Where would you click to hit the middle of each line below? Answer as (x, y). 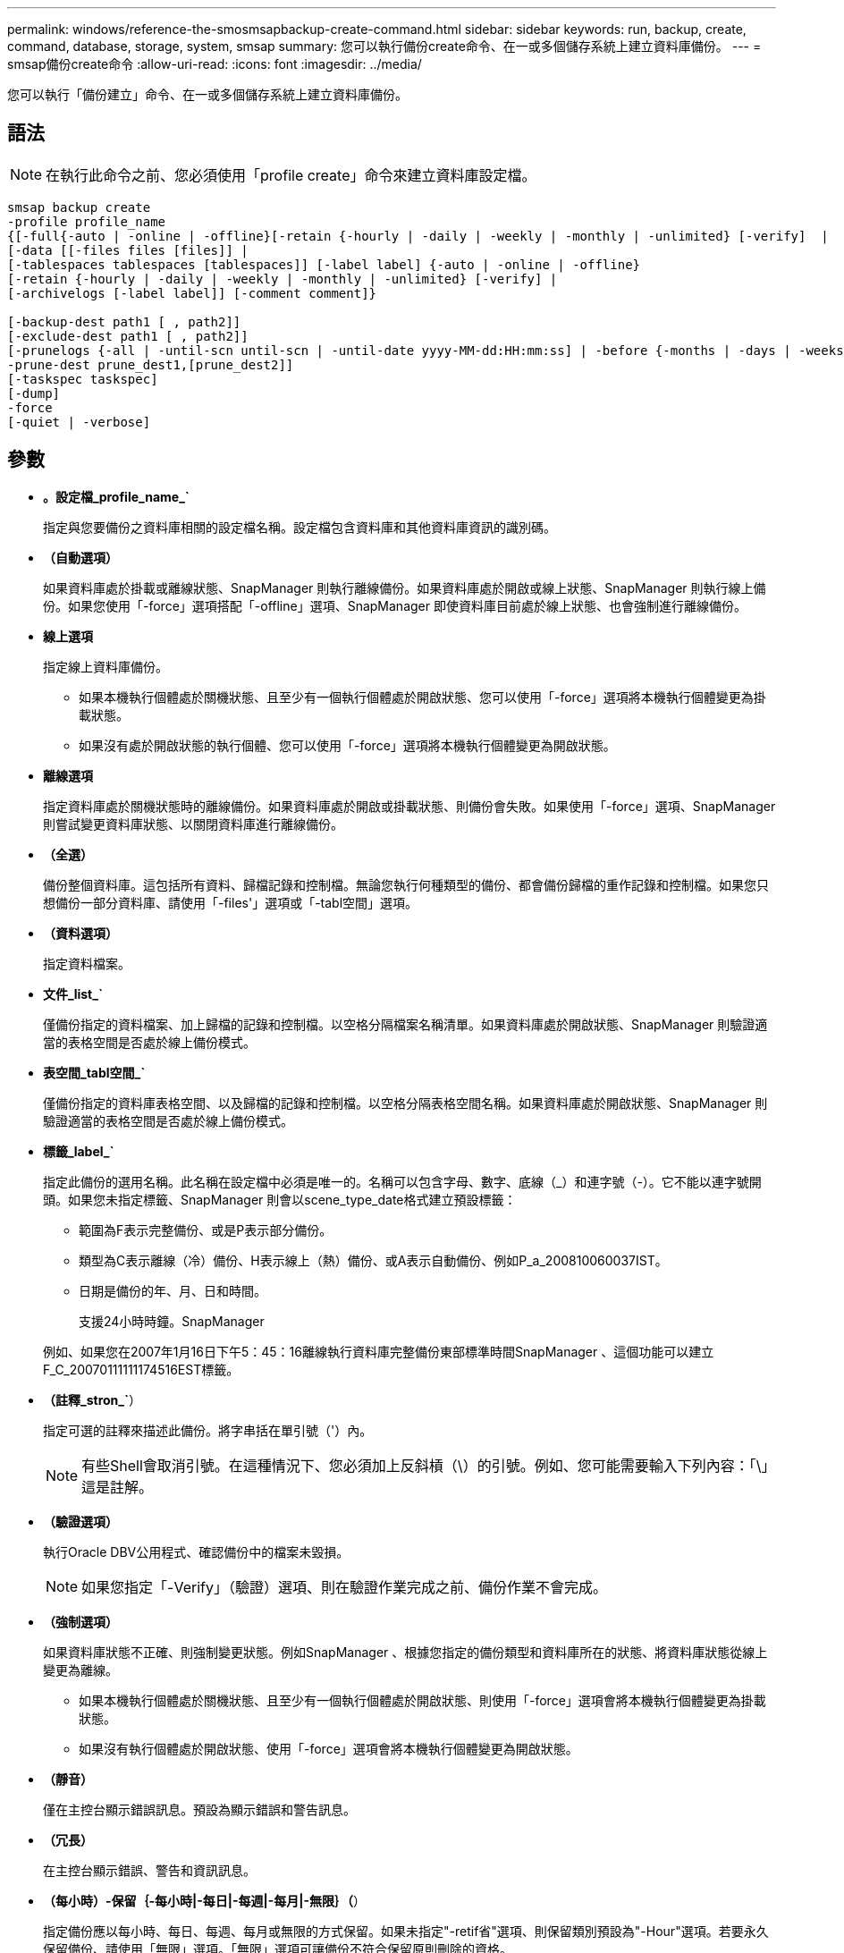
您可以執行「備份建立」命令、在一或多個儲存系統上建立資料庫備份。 (207, 94)
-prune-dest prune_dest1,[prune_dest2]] (151, 364)
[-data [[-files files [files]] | (128, 250)
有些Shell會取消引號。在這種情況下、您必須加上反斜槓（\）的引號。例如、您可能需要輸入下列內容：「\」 (425, 1465)
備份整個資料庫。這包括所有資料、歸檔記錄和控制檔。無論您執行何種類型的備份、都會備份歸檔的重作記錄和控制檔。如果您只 (406, 884)
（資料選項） (80, 933)
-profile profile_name (87, 221)
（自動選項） (80, 557)
